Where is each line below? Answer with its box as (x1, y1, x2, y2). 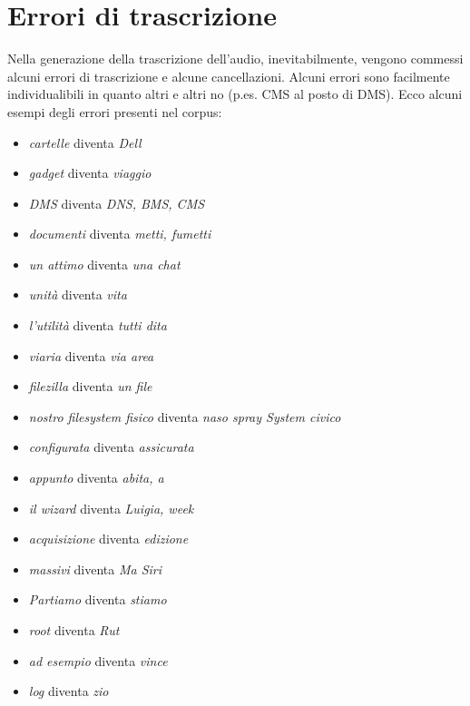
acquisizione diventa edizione (28, 529, 189, 548)
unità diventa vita (28, 285, 127, 304)
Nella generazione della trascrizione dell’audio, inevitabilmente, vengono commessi (7, 49, 464, 68)
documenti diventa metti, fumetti (28, 224, 211, 243)
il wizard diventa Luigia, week (28, 498, 194, 517)
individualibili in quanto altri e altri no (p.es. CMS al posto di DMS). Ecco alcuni (7, 84, 463, 103)
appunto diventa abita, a (28, 468, 164, 487)
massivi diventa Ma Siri (28, 559, 162, 578)
